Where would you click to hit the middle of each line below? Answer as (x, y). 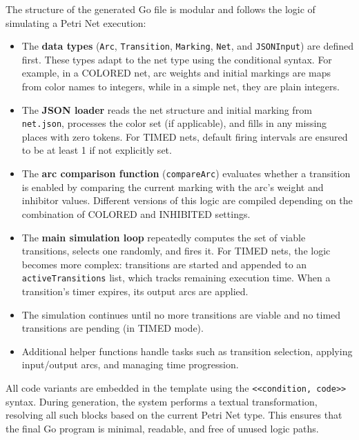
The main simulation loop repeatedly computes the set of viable (164, 237)
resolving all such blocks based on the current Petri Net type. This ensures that (174, 415)
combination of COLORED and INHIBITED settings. (136, 213)
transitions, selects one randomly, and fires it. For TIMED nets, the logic (176, 251)
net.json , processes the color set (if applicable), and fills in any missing (174, 123)
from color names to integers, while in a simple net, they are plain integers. (181, 87)
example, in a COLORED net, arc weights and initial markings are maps (176, 73)
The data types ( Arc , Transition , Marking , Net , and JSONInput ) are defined (187, 46)
